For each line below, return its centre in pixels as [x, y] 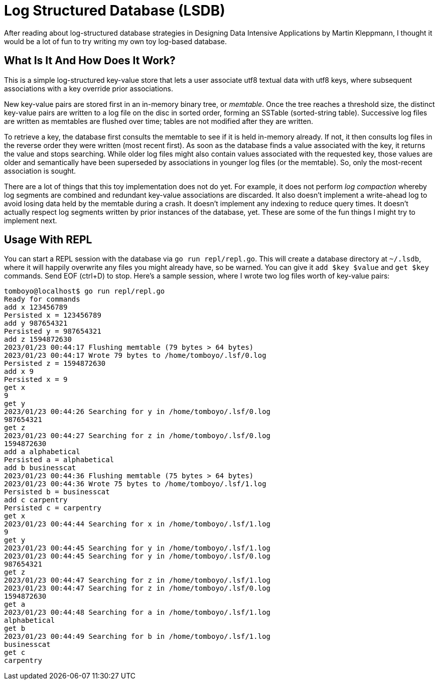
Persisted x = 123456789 [53, 315]
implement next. [31, 220]
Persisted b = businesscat [57, 492]
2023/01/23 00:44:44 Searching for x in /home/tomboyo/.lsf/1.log [137, 524]
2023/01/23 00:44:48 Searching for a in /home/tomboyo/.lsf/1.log [137, 612]
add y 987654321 [36, 323]
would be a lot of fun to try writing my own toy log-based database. [115, 41]
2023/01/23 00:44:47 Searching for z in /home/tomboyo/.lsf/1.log [137, 580]
